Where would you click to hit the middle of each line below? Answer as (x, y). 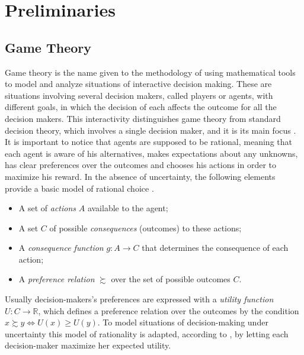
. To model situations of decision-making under (183, 322)
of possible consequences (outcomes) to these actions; (145, 227)
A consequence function (61, 248)
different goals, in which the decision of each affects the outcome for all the (141, 107)
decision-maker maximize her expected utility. (88, 345)
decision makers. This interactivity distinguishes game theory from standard (143, 118)
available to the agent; (128, 208)
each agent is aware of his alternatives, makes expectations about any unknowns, (151, 153)
